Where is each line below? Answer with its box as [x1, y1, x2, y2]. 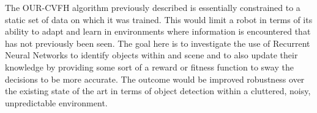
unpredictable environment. [5, 96, 108, 109]
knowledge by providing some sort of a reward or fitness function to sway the [5, 60, 294, 73]
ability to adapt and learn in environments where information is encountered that [5, 25, 311, 38]
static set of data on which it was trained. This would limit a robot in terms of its [5, 13, 313, 26]
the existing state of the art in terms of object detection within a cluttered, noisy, [5, 84, 311, 97]
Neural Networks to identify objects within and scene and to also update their [5, 49, 298, 61]
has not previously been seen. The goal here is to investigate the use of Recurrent [5, 36, 310, 49]
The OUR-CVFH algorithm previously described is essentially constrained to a [5, 1, 300, 13]
